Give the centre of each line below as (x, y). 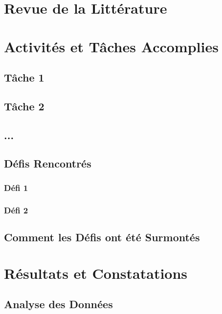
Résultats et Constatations (96, 273)
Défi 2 (16, 210)
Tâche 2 (24, 106)
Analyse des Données (58, 304)
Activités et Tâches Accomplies (111, 46)
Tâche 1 (24, 77)
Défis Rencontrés (48, 163)
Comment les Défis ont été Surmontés (102, 237)
